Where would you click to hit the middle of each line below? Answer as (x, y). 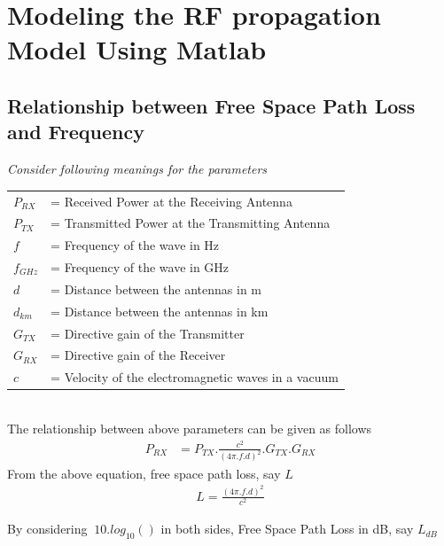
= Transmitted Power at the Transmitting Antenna (191, 223)
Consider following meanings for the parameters (137, 169)
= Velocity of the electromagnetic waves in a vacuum (195, 377)
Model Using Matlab (137, 49)
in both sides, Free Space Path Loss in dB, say (287, 529)
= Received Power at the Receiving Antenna (171, 201)
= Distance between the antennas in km (160, 311)
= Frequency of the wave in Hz (135, 245)
